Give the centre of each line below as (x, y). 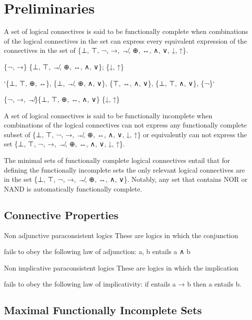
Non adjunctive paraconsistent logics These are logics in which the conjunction (121, 235)
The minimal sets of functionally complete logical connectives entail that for (117, 160)
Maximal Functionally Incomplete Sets (103, 310)
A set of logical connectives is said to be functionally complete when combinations (126, 31)
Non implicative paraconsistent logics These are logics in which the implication (121, 267)
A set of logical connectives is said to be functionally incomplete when (108, 115)
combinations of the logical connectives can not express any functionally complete (126, 125)
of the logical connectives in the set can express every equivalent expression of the (126, 40)
